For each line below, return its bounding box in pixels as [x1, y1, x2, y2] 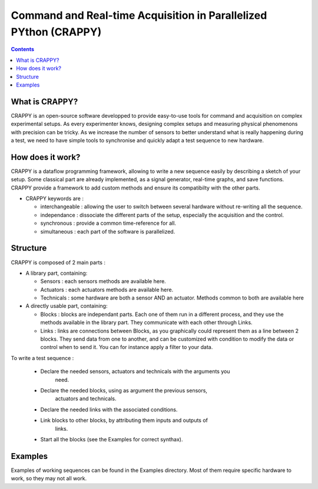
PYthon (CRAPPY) [11, 25, 102, 38]
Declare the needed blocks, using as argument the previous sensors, [40, 387, 207, 394]
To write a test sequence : [11, 354, 74, 361]
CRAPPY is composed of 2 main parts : [11, 259, 106, 266]
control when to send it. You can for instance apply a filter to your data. [40, 344, 213, 351]
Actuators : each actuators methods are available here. [40, 286, 174, 293]
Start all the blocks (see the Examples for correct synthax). [40, 435, 183, 443]
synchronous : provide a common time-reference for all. [40, 219, 177, 227]
